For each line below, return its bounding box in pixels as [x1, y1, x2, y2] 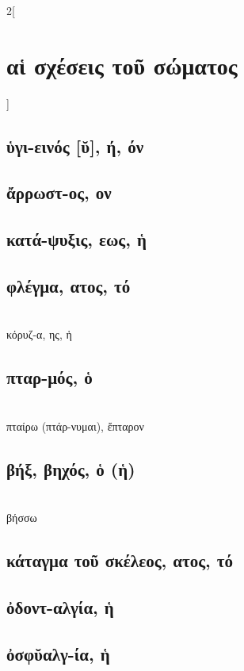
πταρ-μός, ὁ [6, 365, 93, 389]
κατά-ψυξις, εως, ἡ [6, 227, 147, 251]
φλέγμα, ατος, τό [6, 274, 131, 298]
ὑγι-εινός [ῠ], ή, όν [6, 133, 144, 158]
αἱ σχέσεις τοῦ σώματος [6, 48, 238, 81]
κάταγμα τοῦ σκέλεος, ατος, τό [6, 548, 233, 573]
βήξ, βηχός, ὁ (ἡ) [6, 456, 135, 481]
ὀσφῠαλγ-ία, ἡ [6, 641, 110, 665]
